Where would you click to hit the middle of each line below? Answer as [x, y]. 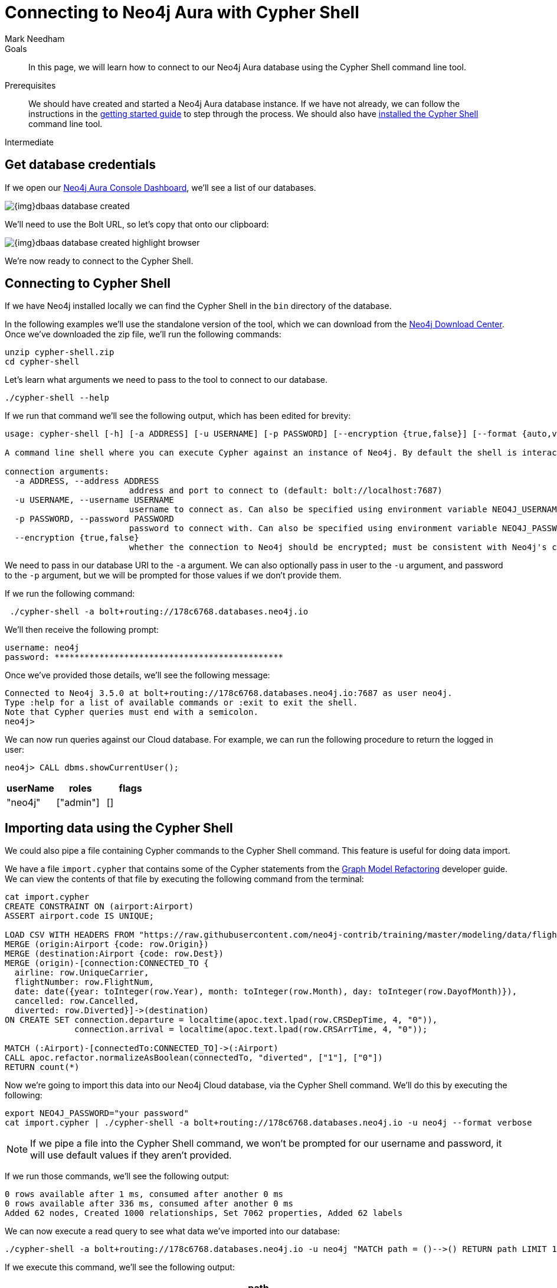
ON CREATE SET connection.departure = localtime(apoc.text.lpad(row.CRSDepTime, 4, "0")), [221, 1020]
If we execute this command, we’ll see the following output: [120, 1267]
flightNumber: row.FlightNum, [84, 982]
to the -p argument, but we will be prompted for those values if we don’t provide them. [173, 575]
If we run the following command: [70, 594]
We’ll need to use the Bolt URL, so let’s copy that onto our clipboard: [137, 224]
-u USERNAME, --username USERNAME [94, 500]
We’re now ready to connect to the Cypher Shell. [99, 261]
